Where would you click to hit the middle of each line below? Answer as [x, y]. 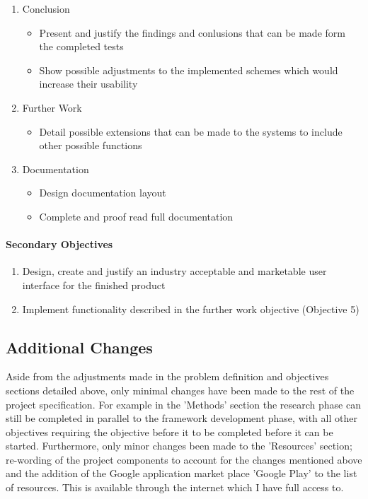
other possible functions [91, 145]
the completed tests [81, 46]
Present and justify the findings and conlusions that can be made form [192, 32]
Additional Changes [79, 347]
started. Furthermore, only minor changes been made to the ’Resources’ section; [179, 446]
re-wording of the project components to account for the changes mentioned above [184, 459]
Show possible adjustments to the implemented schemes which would [189, 70]
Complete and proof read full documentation [136, 216]
